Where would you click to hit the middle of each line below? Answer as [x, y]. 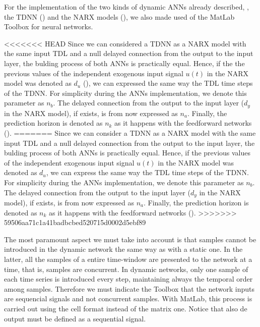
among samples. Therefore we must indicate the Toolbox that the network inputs [129, 288]
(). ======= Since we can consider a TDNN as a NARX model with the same [130, 132]
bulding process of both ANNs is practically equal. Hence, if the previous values [127, 153]
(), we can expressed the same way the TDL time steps [168, 83]
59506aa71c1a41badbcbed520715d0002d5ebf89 [75, 222]
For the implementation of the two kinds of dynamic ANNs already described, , [126, 7]
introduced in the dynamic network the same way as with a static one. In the [123, 249]
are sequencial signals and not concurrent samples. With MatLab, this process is [128, 298]
